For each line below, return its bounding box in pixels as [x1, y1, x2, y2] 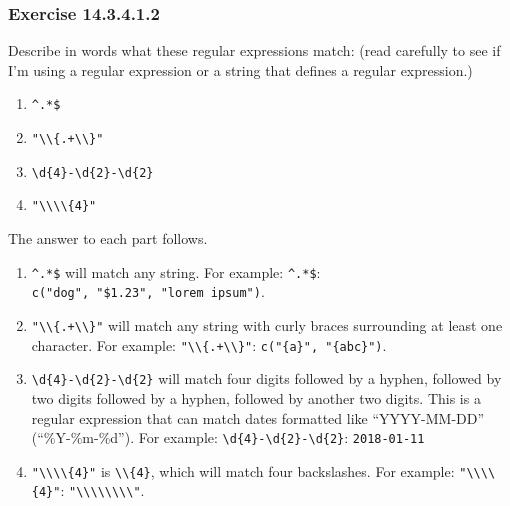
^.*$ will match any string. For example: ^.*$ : [31, 261, 321, 282]
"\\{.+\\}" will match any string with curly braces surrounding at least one [31, 314, 503, 335]
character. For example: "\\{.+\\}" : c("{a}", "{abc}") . [31, 334, 387, 355]
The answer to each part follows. [8, 228, 208, 249]
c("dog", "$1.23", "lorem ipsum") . [31, 281, 265, 302]
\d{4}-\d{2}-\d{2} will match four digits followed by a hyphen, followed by [31, 368, 502, 389]
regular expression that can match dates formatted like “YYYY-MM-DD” [31, 407, 485, 428]
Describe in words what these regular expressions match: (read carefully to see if [8, 40, 501, 61]
